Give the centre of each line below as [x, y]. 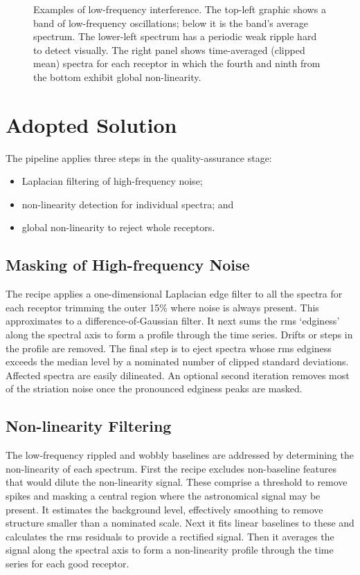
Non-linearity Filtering [89, 426]
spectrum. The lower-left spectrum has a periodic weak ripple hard [175, 36]
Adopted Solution [91, 124]
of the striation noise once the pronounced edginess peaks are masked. [154, 389]
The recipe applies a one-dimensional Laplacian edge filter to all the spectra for [174, 294]
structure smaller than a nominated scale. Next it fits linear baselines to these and [180, 523]
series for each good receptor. [67, 563]
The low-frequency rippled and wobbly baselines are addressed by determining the [180, 455]
